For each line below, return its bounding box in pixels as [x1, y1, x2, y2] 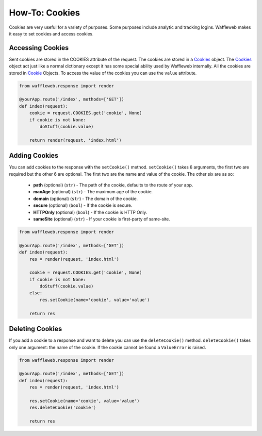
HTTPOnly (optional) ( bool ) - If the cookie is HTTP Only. [33, 209, 147, 215]
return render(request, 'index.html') [29, 137, 122, 143]
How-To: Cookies [9, 7, 80, 18]
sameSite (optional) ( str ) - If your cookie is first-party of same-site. [33, 216, 170, 222]
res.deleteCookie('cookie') [29, 405, 97, 410]
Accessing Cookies [9, 44, 69, 52]
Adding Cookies [9, 151, 59, 160]
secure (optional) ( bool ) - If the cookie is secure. [33, 202, 132, 208]
